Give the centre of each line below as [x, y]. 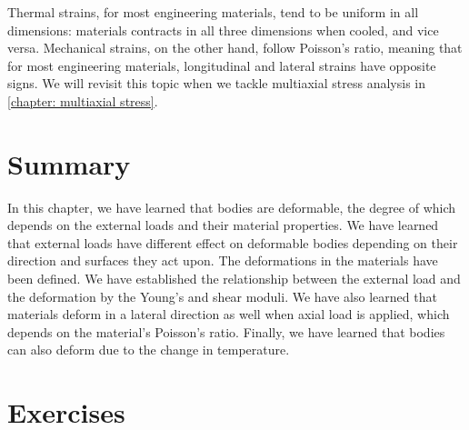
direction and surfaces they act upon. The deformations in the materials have [223, 260]
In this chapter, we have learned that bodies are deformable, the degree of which [232, 207]
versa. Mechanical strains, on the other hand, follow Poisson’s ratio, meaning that [235, 48]
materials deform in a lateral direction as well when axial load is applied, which [229, 314]
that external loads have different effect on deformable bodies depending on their [233, 242]
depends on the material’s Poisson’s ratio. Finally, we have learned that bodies [226, 331]
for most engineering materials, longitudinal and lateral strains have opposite [222, 65]
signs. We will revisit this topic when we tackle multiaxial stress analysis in [217, 83]
